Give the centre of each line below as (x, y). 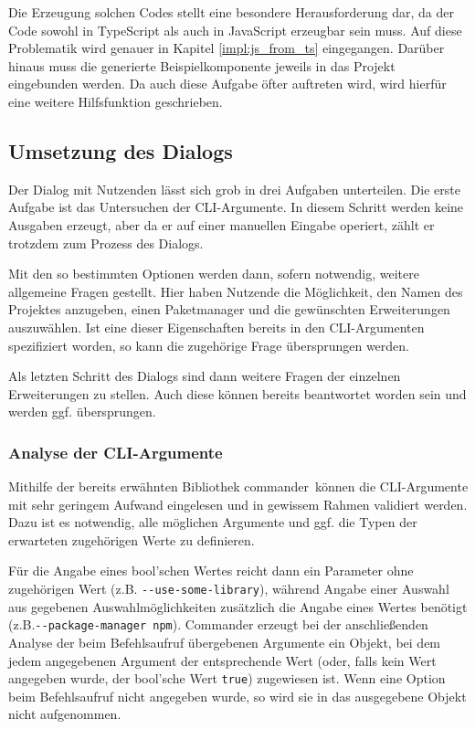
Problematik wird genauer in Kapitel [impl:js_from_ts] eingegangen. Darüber (227, 48)
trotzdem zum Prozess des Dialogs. (106, 243)
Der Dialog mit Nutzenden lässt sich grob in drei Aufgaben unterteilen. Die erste (234, 189)
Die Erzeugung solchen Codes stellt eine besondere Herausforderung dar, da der (231, 12)
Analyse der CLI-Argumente (116, 452)
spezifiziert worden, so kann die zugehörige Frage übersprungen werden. (209, 345)
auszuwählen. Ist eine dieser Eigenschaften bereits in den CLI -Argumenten (216, 327)
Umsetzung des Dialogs (121, 150)
